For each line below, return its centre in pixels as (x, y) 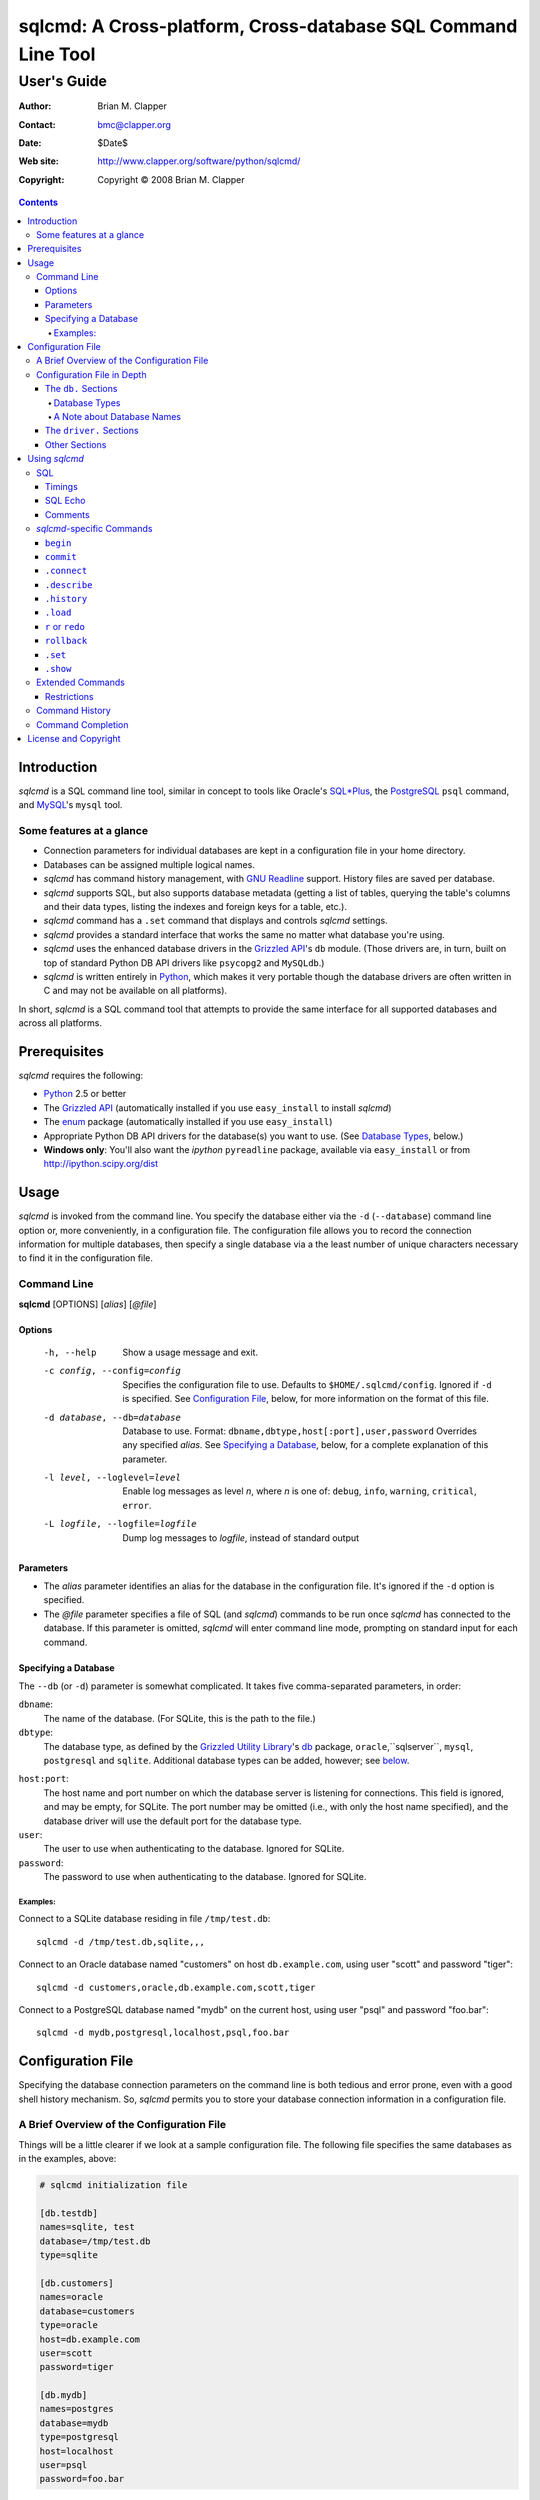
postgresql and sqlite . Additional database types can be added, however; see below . (226, 1760)
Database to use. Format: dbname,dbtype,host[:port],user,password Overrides (299, 1431)
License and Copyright (74, 738)
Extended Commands (80, 682)
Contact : (37, 124)
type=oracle (69, 2325)
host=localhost (76, 2451)
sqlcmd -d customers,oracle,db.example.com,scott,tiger (176, 1987)
